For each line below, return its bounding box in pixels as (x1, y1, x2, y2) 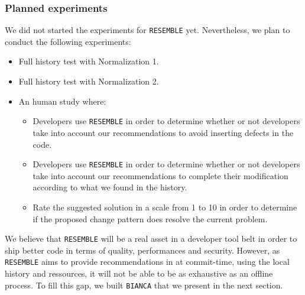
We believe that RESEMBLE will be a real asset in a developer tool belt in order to (5, 232, 297, 245)
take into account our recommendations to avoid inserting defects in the (33, 126, 294, 138)
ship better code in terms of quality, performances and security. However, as (5, 244, 280, 256)
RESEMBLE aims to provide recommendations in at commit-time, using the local (5, 255, 290, 268)
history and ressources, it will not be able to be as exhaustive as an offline (5, 267, 273, 280)
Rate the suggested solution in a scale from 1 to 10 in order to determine (33, 200, 297, 213)
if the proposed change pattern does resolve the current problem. (33, 212, 268, 225)
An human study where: (18, 95, 106, 107)
